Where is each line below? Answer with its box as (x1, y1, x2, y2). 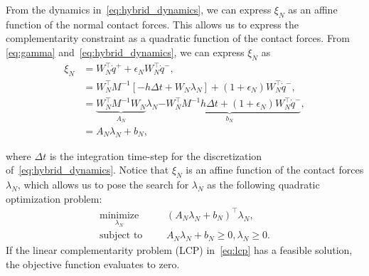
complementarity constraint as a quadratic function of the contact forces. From (6, 31, 351, 46)
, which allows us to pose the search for (17, 177, 189, 192)
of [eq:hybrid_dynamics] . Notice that (6, 162, 169, 177)
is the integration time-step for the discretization (49, 148, 262, 163)
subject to (100, 230, 143, 241)
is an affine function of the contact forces (186, 162, 364, 177)
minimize (100, 210, 139, 221)
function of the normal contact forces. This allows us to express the (6, 16, 299, 31)
